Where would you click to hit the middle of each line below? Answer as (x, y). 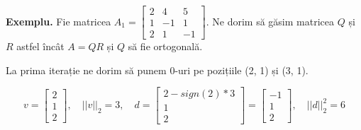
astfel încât (40, 46)
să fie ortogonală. (165, 46)
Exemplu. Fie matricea (59, 21)
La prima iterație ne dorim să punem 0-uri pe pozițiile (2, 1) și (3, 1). (157, 70)
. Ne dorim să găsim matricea (270, 21)
